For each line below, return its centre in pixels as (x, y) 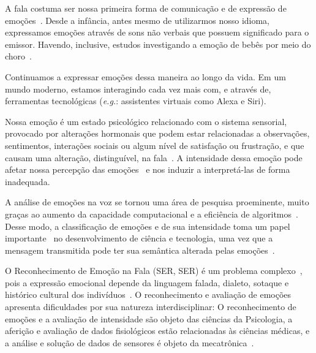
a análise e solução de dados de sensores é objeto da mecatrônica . (130, 342)
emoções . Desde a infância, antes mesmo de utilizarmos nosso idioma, (137, 20)
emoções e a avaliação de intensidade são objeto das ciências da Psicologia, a (149, 318)
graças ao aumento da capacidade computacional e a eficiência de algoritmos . (152, 214)
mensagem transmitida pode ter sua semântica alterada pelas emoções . (140, 250)
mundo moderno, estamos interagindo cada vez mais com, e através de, (138, 89)
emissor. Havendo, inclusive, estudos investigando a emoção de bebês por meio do (158, 44)
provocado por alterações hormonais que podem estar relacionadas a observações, (157, 133)
